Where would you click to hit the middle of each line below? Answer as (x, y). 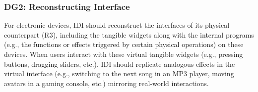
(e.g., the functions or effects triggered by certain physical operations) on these (124, 44)
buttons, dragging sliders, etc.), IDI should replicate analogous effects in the (120, 64)
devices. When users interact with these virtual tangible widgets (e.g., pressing (124, 54)
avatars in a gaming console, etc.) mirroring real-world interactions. (106, 83)
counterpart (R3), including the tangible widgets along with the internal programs (129, 34)
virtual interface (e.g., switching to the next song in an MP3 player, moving (119, 73)
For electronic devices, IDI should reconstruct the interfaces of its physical (117, 25)
